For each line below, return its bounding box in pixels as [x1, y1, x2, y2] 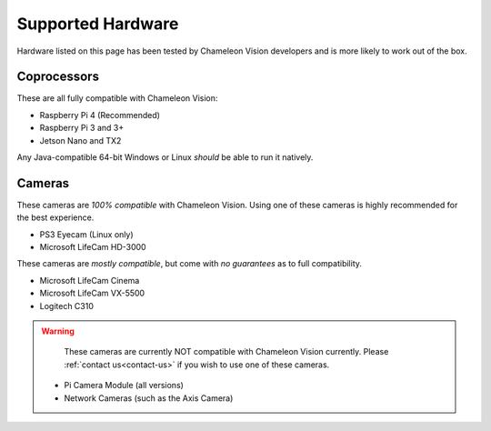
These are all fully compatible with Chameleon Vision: [16, 93, 218, 104]
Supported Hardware [16, 14, 179, 34]
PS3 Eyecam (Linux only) [39, 228, 134, 240]
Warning [41, 326, 75, 336]
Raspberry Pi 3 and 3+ [39, 123, 125, 134]
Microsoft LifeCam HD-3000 [39, 242, 146, 253]
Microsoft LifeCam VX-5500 [39, 287, 145, 299]
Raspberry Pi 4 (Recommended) [39, 109, 161, 120]
